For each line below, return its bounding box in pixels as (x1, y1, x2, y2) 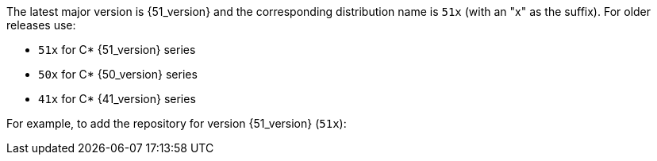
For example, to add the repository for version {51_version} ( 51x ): (6, 117, 347, 130)
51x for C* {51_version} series (38, 43, 196, 56)
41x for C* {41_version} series (38, 92, 196, 105)
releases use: (6, 18, 76, 32)
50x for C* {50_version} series (38, 67, 198, 81)
